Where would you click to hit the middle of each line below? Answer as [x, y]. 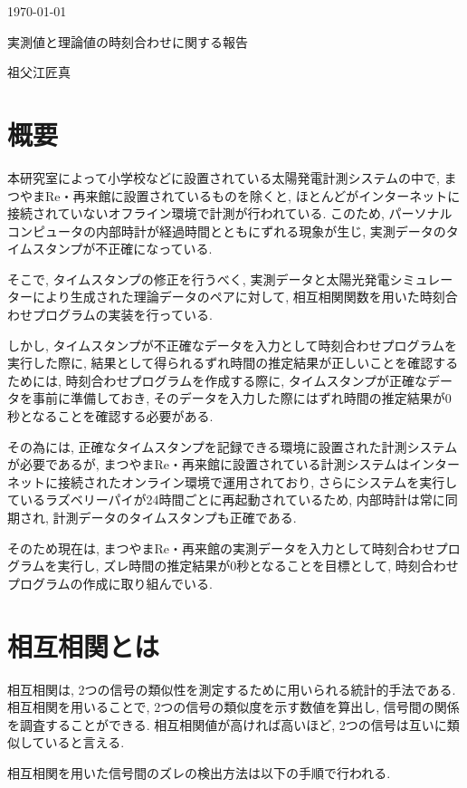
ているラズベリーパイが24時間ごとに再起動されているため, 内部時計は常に [226, 500]
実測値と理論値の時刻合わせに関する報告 [128, 41]
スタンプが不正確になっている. [122, 249]
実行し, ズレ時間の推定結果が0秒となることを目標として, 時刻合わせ [258, 566]
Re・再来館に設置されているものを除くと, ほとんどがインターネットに [253, 195]
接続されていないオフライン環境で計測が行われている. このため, [196, 213]
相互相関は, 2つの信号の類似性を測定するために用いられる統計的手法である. [232, 689]
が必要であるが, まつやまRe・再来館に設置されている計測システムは [209, 464]
